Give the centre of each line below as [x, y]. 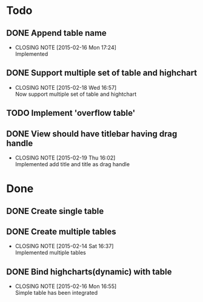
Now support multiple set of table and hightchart [76, 94]
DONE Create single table [55, 211]
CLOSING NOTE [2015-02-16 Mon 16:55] [66, 286]
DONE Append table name [57, 33]
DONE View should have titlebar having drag [92, 134]
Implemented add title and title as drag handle [72, 164]
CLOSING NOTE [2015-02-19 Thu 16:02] [65, 158]
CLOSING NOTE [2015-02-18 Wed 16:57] [66, 87]
